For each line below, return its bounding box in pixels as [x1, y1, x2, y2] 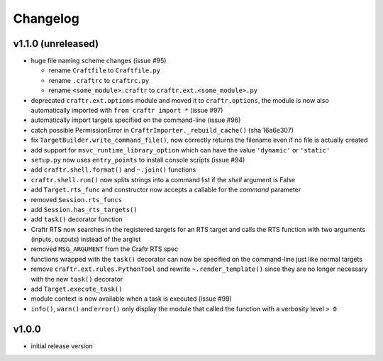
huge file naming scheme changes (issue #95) [30, 57, 167, 65]
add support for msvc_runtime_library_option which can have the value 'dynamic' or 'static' [30, 145, 331, 154]
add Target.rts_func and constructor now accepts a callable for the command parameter [30, 185, 301, 194]
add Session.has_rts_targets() [30, 205, 138, 213]
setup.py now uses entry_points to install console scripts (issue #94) [30, 155, 245, 164]
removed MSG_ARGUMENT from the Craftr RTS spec [30, 245, 179, 253]
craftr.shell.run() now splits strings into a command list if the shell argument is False [30, 175, 296, 184]
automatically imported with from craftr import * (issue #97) [30, 106, 223, 115]
